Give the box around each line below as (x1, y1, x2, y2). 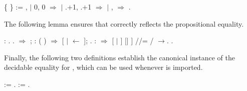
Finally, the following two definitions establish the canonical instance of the (4, 52, 235, 62)
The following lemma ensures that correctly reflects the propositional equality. (4, 18, 244, 29)
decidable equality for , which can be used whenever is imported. (4, 62, 203, 72)
